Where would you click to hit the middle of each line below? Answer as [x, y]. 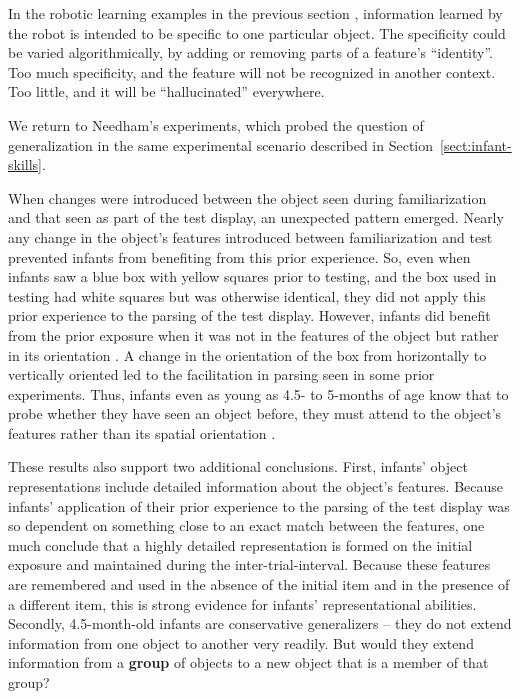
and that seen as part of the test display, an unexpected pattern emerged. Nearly [256, 217]
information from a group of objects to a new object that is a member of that [248, 662]
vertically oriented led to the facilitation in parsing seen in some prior [221, 374]
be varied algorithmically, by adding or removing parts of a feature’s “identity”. [250, 52]
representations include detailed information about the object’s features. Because [256, 486]
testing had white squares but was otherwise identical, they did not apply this [247, 295]
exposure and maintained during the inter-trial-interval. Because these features [249, 564]
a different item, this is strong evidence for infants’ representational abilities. [242, 603]
